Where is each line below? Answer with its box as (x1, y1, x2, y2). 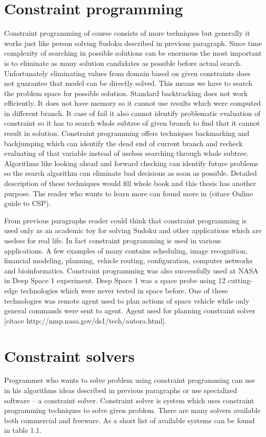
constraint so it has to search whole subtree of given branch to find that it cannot (4, 118, 260, 128)
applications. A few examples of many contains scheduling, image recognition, (4, 245, 248, 256)
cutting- (228, 275, 253, 286)
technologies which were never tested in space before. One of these (20, 285, 228, 295)
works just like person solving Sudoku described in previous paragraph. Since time (4, 37, 262, 48)
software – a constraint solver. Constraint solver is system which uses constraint (4, 395, 254, 405)
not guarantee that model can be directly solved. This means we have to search (4, 78, 253, 88)
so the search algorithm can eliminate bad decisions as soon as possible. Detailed (4, 168, 257, 178)
